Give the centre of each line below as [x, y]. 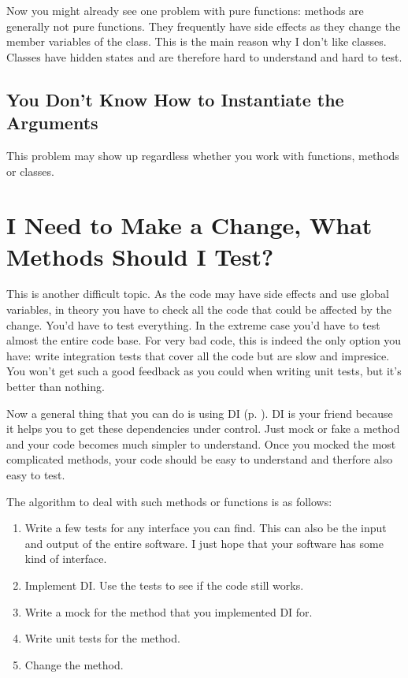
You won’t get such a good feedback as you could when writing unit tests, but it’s [204, 371]
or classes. [30, 171]
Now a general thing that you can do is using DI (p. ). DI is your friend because [200, 413]
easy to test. [36, 475]
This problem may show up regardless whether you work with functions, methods [203, 155]
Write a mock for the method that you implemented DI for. [169, 611]
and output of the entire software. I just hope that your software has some [204, 543]
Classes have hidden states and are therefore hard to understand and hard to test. [204, 56]
